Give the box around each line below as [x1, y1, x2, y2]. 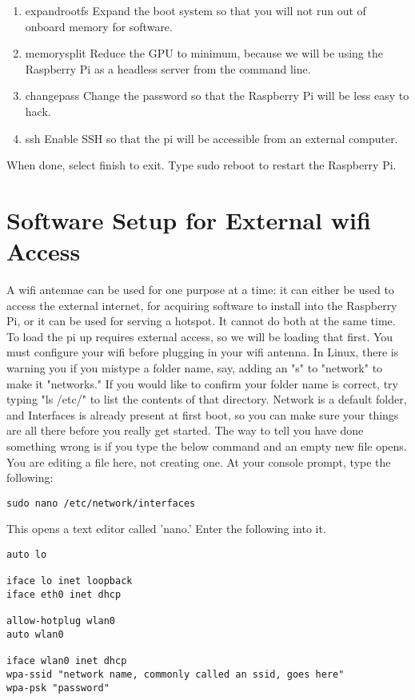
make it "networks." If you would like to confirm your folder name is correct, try [6, 375, 398, 392]
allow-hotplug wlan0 [6, 615, 116, 627]
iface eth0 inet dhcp [6, 589, 122, 600]
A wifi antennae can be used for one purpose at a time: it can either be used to [6, 281, 394, 298]
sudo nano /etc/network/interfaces [6, 497, 196, 509]
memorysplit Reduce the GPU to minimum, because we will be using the [25, 45, 383, 62]
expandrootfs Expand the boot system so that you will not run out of [25, 2, 366, 18]
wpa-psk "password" [6, 682, 110, 694]
